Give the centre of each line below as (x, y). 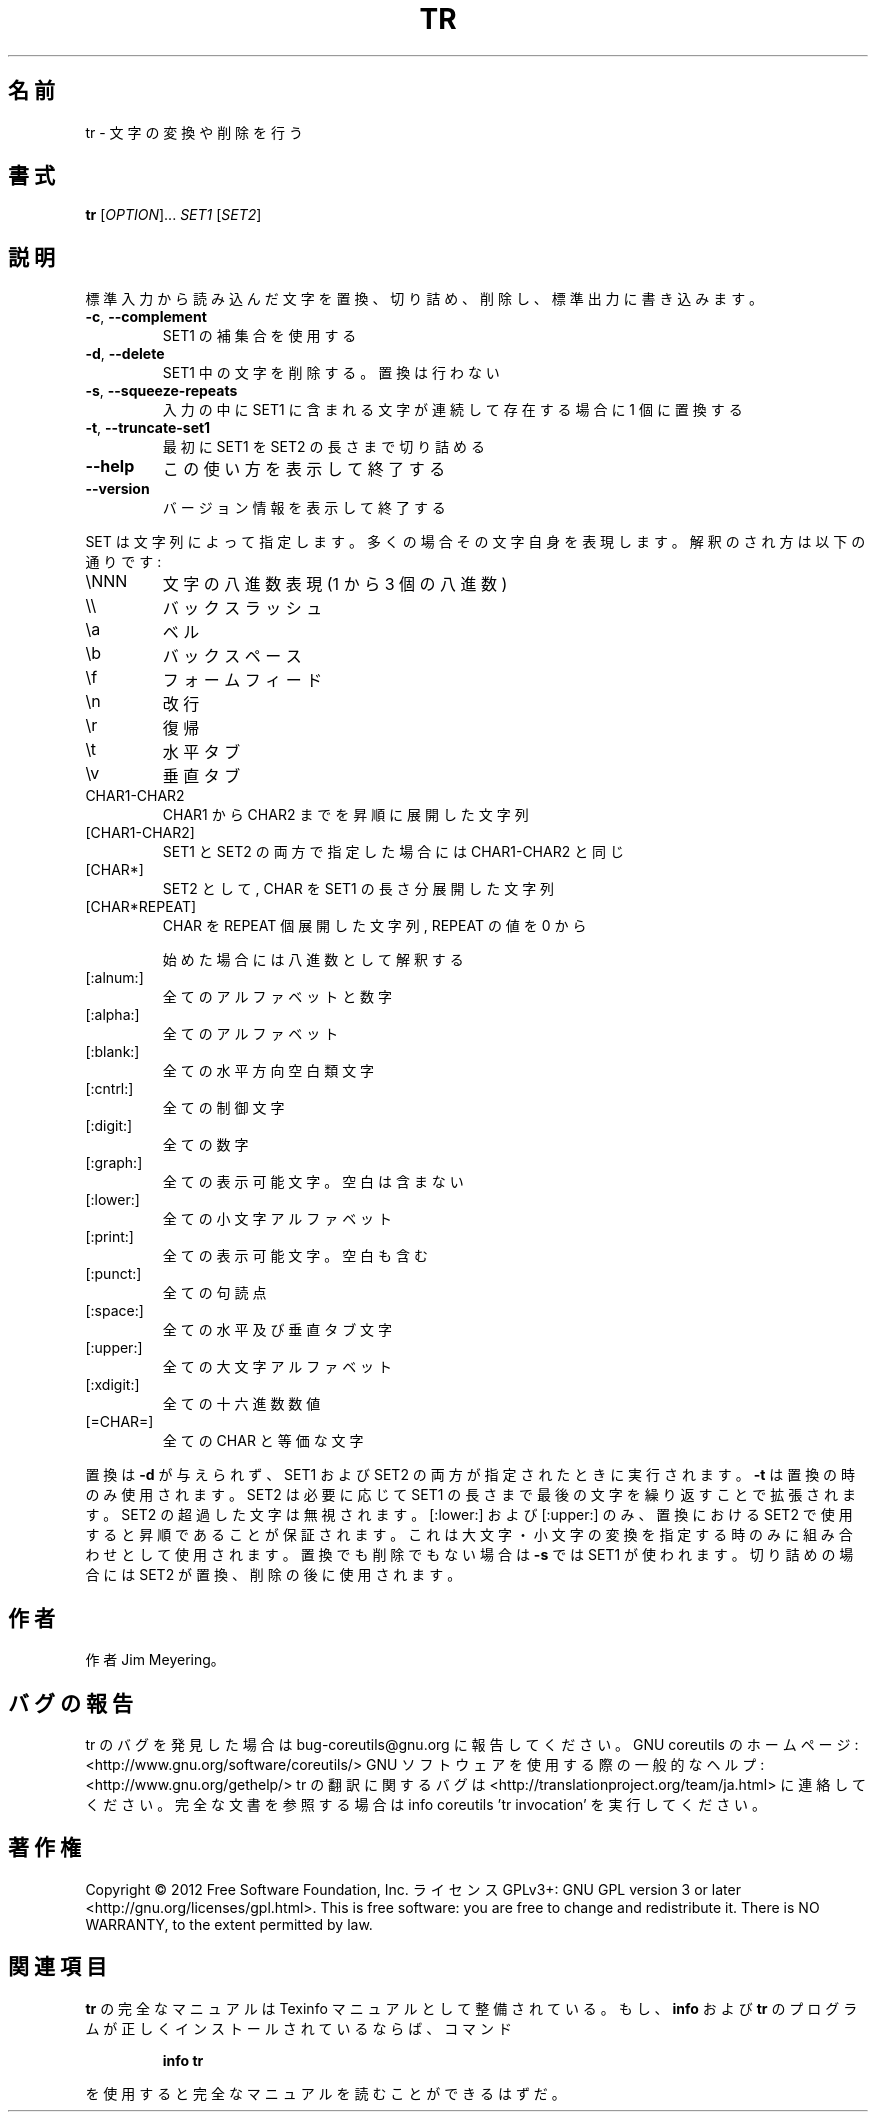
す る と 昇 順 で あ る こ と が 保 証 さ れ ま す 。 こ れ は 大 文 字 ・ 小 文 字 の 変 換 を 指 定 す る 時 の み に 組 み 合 (469, 1535)
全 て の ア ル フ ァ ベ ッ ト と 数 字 (277, 997)
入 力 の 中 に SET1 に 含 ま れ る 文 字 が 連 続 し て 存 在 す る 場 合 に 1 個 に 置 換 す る (452, 410)
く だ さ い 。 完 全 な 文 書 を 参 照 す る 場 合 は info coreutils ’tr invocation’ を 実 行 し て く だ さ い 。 (426, 1804)
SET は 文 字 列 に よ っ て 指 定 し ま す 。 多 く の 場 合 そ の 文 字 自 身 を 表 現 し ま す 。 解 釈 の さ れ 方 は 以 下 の (475, 542)
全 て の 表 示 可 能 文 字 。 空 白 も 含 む (295, 1256)
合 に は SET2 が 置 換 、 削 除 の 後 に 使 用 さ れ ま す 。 (273, 1575)
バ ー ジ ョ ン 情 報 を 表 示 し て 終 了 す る (304, 508)
